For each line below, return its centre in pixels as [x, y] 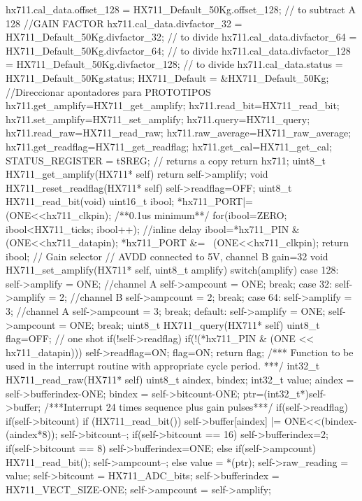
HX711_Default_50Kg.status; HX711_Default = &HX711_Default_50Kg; [167, 77]
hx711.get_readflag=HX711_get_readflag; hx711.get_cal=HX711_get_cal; [169, 146]
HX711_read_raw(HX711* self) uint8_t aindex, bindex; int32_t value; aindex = [180, 380]
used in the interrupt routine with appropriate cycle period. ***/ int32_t [163, 366]
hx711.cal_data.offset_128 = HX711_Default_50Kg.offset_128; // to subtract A [181, 9]
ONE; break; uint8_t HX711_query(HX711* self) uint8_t [195, 324]
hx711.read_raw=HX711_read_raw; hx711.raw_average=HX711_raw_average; [179, 133]
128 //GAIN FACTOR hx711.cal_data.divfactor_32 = [124, 23]
